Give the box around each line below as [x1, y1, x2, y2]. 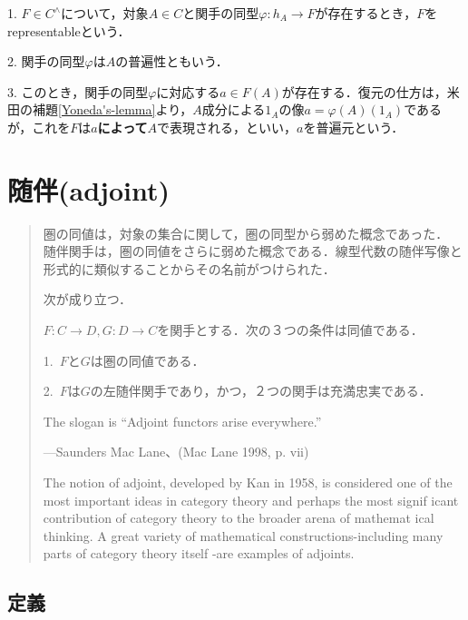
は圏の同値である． [90, 350, 205, 369]
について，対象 [61, 4, 149, 22]
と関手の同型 [182, 4, 259, 22]
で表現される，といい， [156, 117, 297, 136]
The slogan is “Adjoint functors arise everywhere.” [43, 411, 322, 430]
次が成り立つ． [43, 290, 132, 309]
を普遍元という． [303, 117, 405, 136]
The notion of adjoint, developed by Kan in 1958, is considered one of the [43, 473, 453, 492]
